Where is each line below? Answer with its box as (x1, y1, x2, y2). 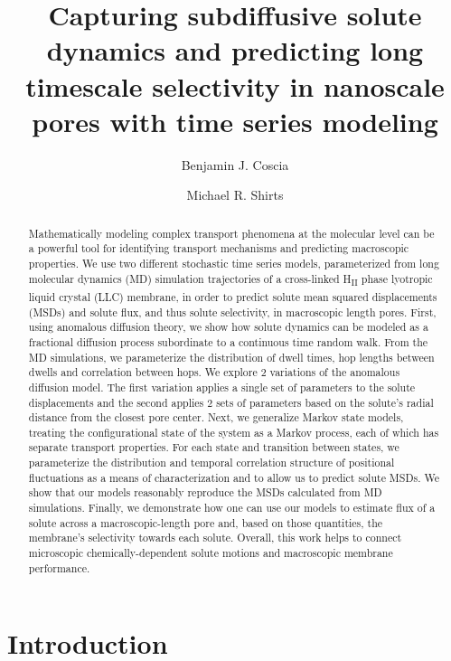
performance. (28, 560, 90, 575)
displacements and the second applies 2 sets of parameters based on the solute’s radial (28, 394, 434, 410)
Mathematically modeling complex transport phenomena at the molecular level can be (28, 225, 435, 241)
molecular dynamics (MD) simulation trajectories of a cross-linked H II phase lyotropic (28, 270, 433, 289)
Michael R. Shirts (186, 185, 284, 204)
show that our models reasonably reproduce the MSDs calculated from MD (28, 485, 382, 500)
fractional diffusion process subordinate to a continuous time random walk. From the (28, 334, 428, 349)
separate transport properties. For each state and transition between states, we (28, 439, 399, 455)
